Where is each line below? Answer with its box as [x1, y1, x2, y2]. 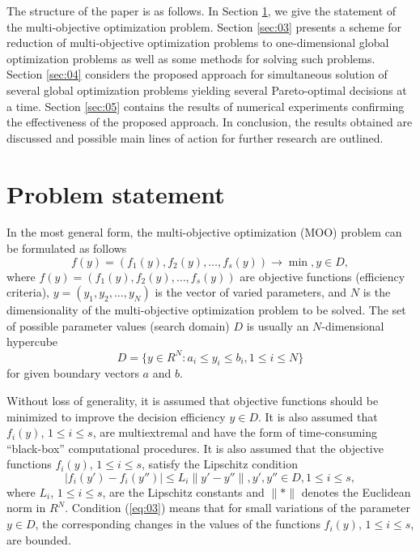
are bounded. [6, 531, 71, 548]
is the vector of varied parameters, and [155, 284, 347, 301]
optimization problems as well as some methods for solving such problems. [6, 49, 375, 66]
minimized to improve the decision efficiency [6, 408, 226, 425]
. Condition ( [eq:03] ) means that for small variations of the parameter [65, 499, 410, 516]
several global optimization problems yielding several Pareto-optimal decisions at [6, 81, 407, 98]
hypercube [6, 333, 58, 350]
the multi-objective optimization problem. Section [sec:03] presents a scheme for [6, 18, 402, 35]
